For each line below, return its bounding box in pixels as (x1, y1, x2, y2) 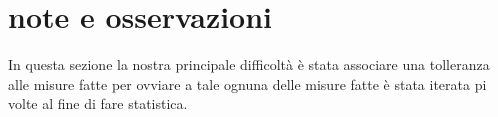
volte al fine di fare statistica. (8, 93, 188, 114)
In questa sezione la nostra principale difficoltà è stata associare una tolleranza (8, 54, 490, 75)
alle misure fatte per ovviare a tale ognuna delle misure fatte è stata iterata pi (8, 73, 487, 94)
